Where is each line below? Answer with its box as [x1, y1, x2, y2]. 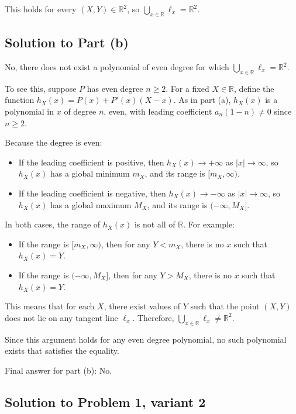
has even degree [87, 82, 143, 94]
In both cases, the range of [5, 218, 101, 230]
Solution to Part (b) [5, 33, 129, 51]
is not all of [134, 218, 175, 230]
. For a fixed [166, 82, 209, 94]
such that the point [190, 300, 260, 312]
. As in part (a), [173, 94, 231, 106]
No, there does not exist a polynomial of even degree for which [5, 61, 229, 73]
